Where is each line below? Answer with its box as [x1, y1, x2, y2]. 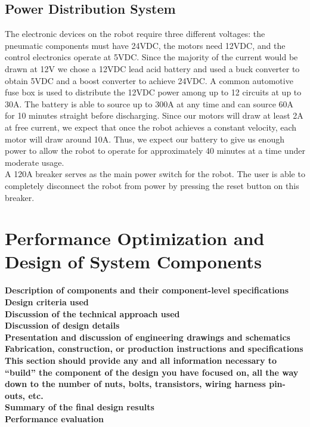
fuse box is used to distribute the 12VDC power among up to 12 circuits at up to [5, 86, 302, 98]
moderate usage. [5, 156, 64, 168]
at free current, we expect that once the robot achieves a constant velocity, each [5, 120, 297, 133]
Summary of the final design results [5, 401, 154, 413]
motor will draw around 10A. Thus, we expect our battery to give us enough [5, 132, 284, 145]
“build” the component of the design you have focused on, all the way [5, 366, 299, 378]
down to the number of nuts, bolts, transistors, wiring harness [5, 378, 266, 390]
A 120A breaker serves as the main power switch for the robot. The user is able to [5, 168, 305, 180]
